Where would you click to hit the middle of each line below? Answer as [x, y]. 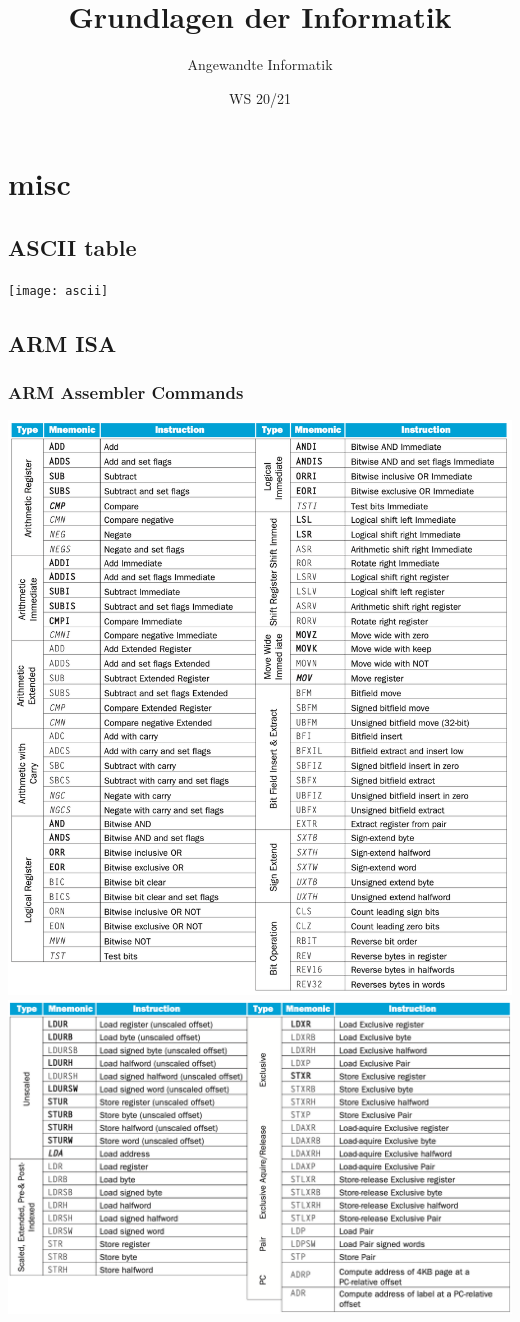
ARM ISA [62, 342]
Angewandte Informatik [260, 64]
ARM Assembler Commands [126, 392]
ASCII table [72, 246]
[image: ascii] [58, 290]
